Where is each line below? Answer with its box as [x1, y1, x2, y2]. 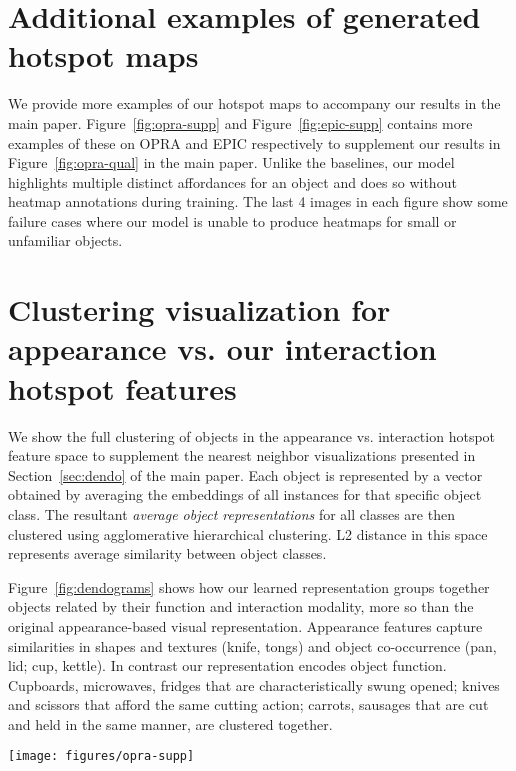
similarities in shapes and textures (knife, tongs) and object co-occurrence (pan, [8, 635, 497, 656]
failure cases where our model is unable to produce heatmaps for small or [8, 210, 457, 231]
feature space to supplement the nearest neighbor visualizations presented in [8, 445, 476, 466]
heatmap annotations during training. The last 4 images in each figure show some [8, 191, 508, 212]
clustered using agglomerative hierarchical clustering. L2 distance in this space [8, 523, 488, 544]
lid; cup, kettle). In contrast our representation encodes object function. [8, 655, 447, 676]
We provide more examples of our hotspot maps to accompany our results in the [8, 93, 501, 114]
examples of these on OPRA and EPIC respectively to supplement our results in [8, 132, 501, 153]
